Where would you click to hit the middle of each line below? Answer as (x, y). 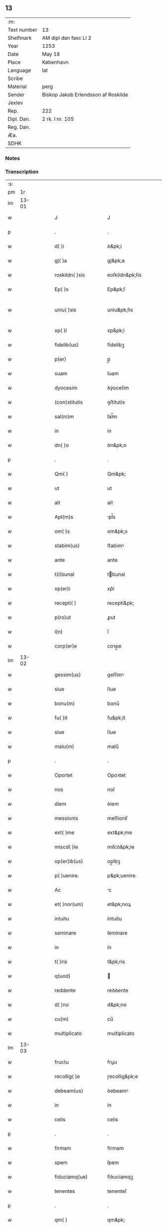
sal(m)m (64, 417)
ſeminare (117, 933)
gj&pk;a (116, 260)
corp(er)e (66, 646)
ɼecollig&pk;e (123, 1076)
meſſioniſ (117, 818)
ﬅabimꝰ (116, 546)
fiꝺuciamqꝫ (120, 1177)
